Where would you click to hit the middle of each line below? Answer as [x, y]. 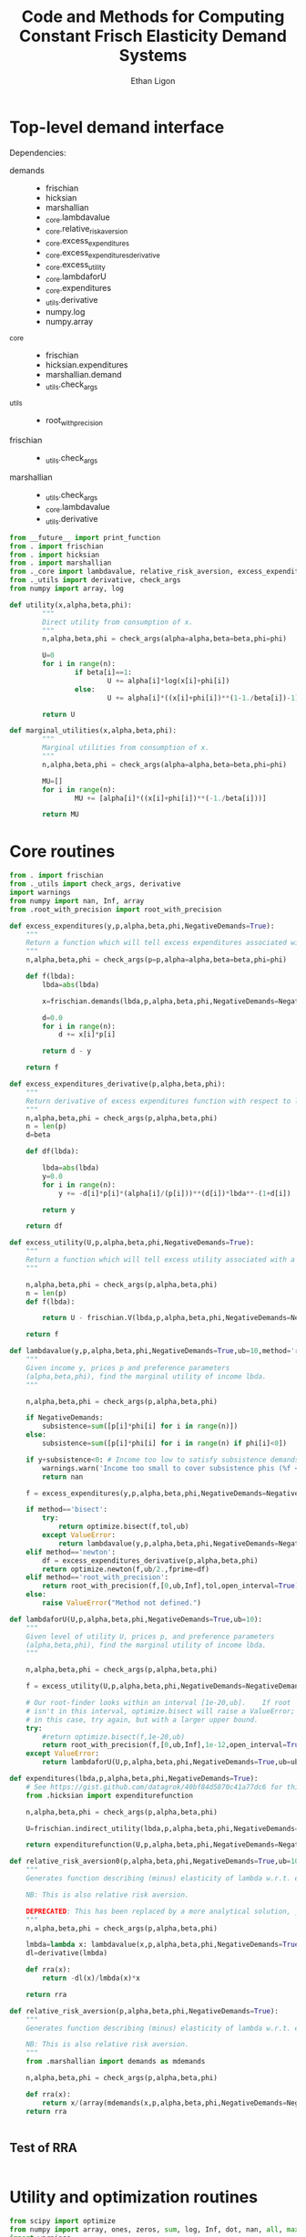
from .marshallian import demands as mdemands [116, 2062]
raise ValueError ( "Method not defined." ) [122, 1603]
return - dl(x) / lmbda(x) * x [92, 1978]
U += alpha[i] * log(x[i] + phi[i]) [168, 681]
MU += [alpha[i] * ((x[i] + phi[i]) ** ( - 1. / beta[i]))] [170, 798]
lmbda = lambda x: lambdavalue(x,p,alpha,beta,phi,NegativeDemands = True [163, 1945]
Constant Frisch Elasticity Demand [153, 36]
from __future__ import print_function [85, 537]
